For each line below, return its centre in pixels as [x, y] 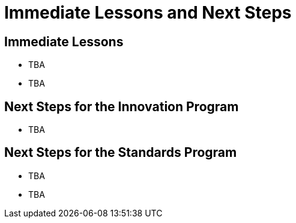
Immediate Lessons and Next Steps [148, 13]
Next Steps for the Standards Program [121, 153]
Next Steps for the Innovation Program [122, 106]
